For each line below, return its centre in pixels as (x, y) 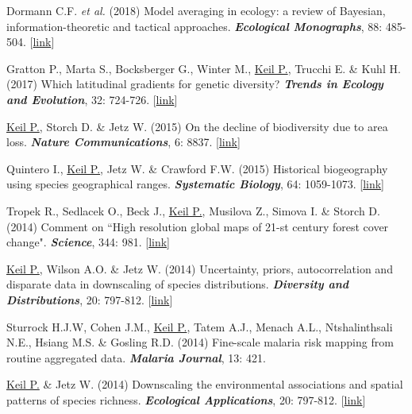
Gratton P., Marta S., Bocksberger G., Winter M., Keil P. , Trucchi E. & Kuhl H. (204, 68)
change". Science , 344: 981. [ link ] (88, 242)
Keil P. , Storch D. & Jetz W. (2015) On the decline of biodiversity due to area (197, 126)
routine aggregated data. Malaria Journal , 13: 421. (136, 357)
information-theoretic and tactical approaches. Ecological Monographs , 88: (194, 26)
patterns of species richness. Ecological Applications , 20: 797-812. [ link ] (186, 399)
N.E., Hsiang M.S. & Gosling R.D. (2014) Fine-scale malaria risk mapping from (200, 342)
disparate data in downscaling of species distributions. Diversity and (178, 284)
